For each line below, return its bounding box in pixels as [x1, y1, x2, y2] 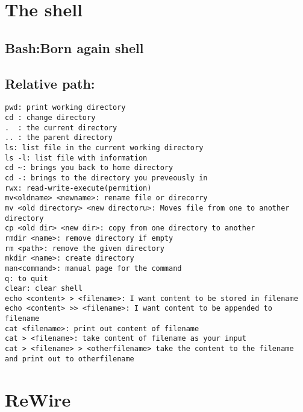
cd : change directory [5, 113, 96, 122]
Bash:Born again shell [5, 38, 144, 57]
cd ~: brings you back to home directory [5, 163, 173, 173]
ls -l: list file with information [5, 153, 148, 162]
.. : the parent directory [5, 133, 113, 142]
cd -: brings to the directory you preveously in [5, 173, 208, 182]
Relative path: [5, 74, 95, 92]
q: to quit [5, 274, 48, 283]
